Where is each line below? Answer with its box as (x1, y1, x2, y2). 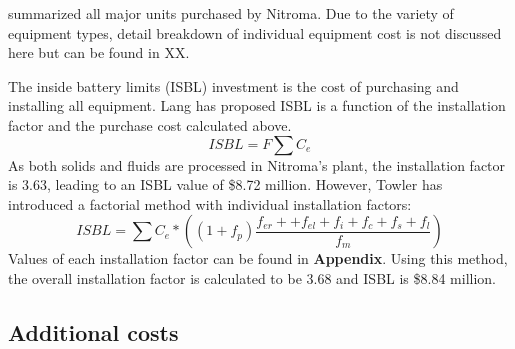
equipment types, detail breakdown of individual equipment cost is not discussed (8, 22, 502, 43)
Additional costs (8, 316, 179, 347)
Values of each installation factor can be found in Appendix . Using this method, (8, 248, 508, 269)
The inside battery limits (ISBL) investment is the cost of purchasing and (8, 75, 459, 96)
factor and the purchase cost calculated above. (8, 114, 292, 135)
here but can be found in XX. (8, 42, 190, 63)
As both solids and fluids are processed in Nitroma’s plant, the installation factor (8, 154, 506, 175)
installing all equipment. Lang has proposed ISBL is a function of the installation (8, 95, 506, 116)
